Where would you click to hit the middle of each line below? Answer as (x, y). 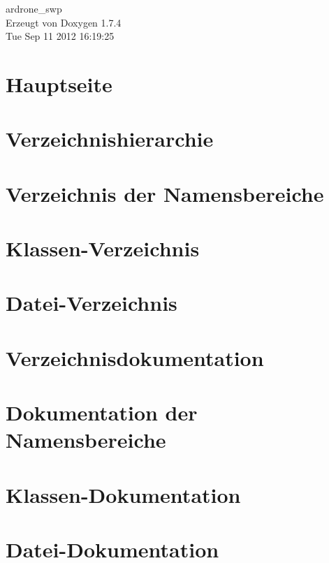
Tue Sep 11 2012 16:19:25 (60, 36)
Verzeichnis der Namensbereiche (165, 193)
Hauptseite (59, 83)
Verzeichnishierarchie (110, 139)
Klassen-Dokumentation (123, 494)
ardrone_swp (34, 8)
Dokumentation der (102, 412)
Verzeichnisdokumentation (135, 357)
